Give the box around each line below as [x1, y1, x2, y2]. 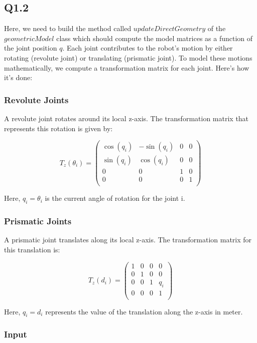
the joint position [4, 43, 57, 53]
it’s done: [4, 72, 33, 83]
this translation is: [4, 244, 60, 254]
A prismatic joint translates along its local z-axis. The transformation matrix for [4, 234, 252, 245]
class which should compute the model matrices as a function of [56, 33, 253, 43]
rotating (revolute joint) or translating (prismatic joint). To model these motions [4, 52, 252, 63]
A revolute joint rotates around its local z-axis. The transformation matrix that [4, 113, 249, 123]
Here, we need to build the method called [4, 23, 132, 34]
